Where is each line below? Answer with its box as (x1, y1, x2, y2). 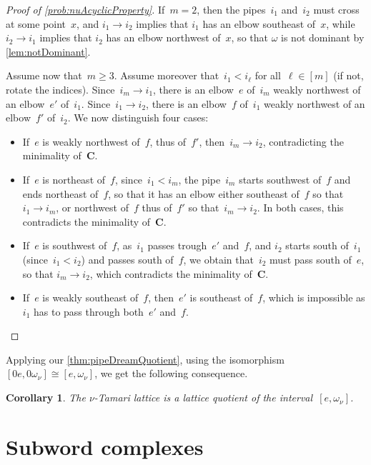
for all (254, 68, 281, 83)
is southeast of (189, 290, 253, 305)
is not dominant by (281, 30, 365, 45)
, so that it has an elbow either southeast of (108, 186, 300, 201)
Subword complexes (6, 431, 204, 461)
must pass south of (269, 251, 352, 266)
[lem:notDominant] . (6, 44, 91, 59)
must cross (313, 2, 360, 16)
